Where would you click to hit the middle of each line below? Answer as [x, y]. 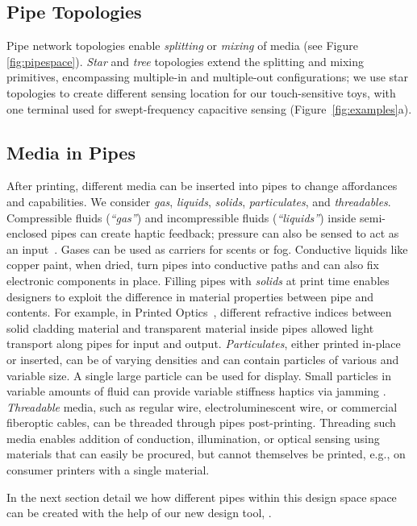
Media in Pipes [71, 152]
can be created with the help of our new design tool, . [139, 513]
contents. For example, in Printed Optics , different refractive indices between [199, 312]
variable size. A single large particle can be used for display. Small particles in [199, 375]
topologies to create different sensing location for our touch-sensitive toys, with [201, 92]
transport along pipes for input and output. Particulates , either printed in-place [204, 344]
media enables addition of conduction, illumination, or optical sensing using [193, 438]
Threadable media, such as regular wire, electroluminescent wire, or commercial [202, 406]
